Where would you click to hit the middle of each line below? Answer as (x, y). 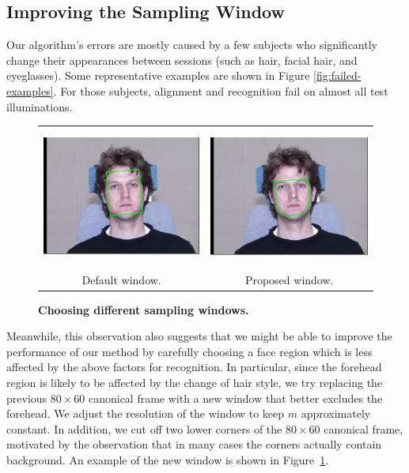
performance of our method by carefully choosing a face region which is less (189, 351)
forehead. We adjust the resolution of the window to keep (146, 413)
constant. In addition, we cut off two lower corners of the (144, 428)
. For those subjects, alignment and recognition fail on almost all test (221, 90)
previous (27, 398)
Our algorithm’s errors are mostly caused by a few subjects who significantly (192, 45)
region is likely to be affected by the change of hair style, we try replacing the (195, 383)
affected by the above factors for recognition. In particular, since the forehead (194, 367)
